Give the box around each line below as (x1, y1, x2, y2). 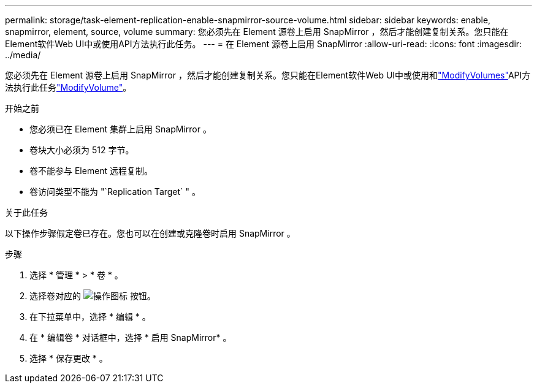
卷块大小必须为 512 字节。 (29, 145, 134, 155)
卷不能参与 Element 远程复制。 (29, 165, 153, 176)
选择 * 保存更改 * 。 (29, 353, 108, 363)
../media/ (5, 50, 41, 60)
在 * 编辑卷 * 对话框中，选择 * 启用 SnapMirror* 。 (29, 332, 232, 343)
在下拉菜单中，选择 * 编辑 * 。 (29, 311, 151, 322)
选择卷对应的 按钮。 (29, 291, 156, 301)
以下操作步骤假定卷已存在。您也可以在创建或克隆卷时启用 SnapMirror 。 (5, 228, 295, 238)
